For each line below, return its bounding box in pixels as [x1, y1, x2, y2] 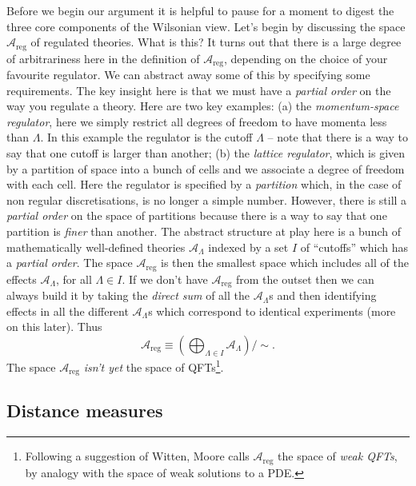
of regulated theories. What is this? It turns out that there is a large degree [30, 34, 402, 50]
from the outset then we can [235, 270, 374, 287]
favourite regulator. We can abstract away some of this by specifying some [6, 66, 370, 83]
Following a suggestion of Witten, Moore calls [25, 448, 250, 464]
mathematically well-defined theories [6, 238, 186, 255]
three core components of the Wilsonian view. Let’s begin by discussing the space [6, 18, 406, 34]
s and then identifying [269, 287, 377, 304]
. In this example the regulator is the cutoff [40, 129, 253, 145]
